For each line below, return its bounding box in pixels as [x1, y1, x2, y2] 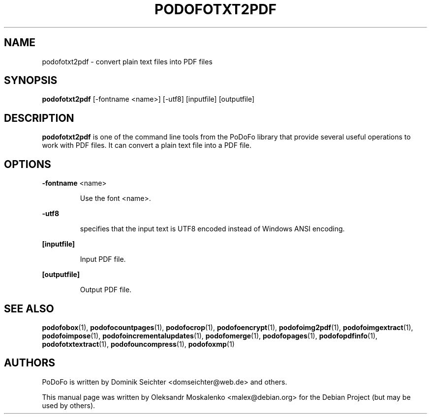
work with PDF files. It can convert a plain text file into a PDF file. [42, 141, 252, 150]
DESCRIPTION [4, 111, 74, 124]
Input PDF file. [80, 255, 126, 264]
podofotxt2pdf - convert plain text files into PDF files [42, 57, 213, 66]
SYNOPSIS [4, 74, 58, 87]
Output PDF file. [80, 285, 132, 294]
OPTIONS [4, 158, 51, 170]
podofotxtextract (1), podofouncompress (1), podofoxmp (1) [42, 339, 235, 348]
